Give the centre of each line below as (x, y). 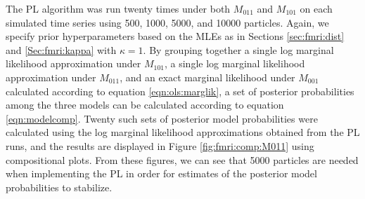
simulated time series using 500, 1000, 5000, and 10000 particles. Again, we (167, 22)
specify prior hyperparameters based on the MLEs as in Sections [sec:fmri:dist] (175, 36)
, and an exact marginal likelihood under (207, 77)
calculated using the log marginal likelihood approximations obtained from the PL (183, 132)
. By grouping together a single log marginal (238, 49)
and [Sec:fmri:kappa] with (61, 49)
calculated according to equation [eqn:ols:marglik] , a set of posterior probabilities (180, 91)
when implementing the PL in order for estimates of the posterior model (161, 173)
